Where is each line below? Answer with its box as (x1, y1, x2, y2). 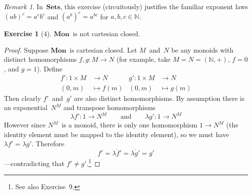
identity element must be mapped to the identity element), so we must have (4, 129, 229, 139)
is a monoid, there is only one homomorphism (62, 120, 198, 130)
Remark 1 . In (4, 1, 43, 11)
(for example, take (116, 54, 171, 64)
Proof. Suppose (4, 44, 48, 55)
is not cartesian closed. (73, 28, 140, 39)
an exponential (4, 102, 47, 112)
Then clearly (4, 93, 41, 103)
